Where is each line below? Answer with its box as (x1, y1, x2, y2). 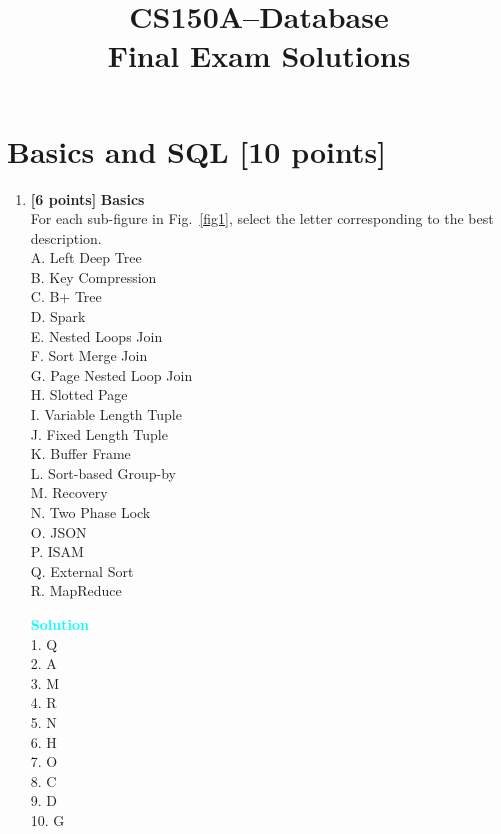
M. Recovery (30, 482, 108, 503)
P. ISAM (30, 541, 84, 562)
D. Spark (30, 306, 86, 327)
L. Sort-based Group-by (30, 462, 176, 483)
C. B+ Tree (30, 286, 102, 307)
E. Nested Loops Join (30, 325, 163, 346)
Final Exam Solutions (107, 35, 411, 76)
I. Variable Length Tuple (30, 404, 182, 425)
